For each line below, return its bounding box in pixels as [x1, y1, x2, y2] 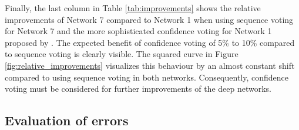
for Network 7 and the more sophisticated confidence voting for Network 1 [5, 25, 272, 37]
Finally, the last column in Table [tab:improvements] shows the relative [5, 2, 261, 14]
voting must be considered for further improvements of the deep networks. [5, 82, 271, 95]
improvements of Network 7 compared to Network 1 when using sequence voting [5, 13, 294, 25]
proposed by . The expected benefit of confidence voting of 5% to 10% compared [5, 36, 295, 48]
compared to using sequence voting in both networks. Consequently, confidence [5, 71, 288, 83]
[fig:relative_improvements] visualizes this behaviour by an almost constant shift [5, 59, 295, 71]
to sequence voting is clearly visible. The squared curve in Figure [5, 48, 238, 60]
